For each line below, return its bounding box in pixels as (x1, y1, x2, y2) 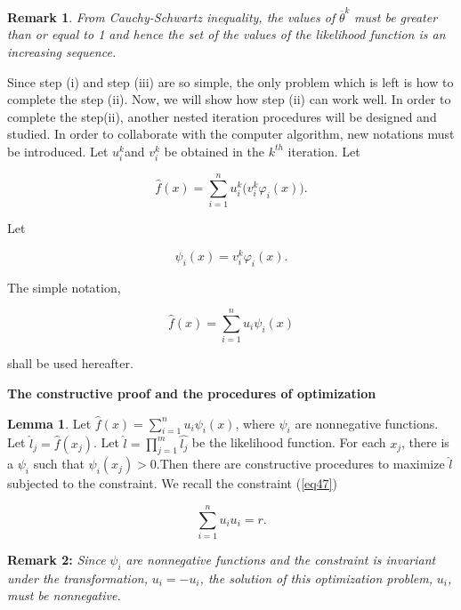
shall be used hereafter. (7, 354, 133, 373)
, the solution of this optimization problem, (199, 568, 433, 587)
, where (235, 413, 275, 432)
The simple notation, (7, 277, 121, 296)
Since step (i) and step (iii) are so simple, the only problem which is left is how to (7, 72, 454, 91)
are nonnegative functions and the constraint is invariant (125, 550, 436, 569)
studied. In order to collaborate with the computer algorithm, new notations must (7, 124, 455, 143)
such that (33, 454, 85, 473)
